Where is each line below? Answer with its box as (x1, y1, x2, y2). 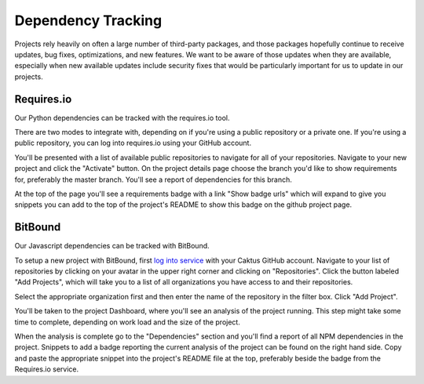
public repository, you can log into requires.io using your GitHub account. (14, 138, 251, 148)
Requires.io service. (14, 364, 79, 374)
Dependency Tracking (14, 12, 163, 29)
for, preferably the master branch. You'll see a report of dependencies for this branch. (14, 175, 292, 184)
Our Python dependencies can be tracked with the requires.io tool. (14, 113, 230, 122)
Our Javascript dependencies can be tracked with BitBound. (14, 241, 210, 251)
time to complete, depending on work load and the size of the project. (14, 317, 241, 327)
